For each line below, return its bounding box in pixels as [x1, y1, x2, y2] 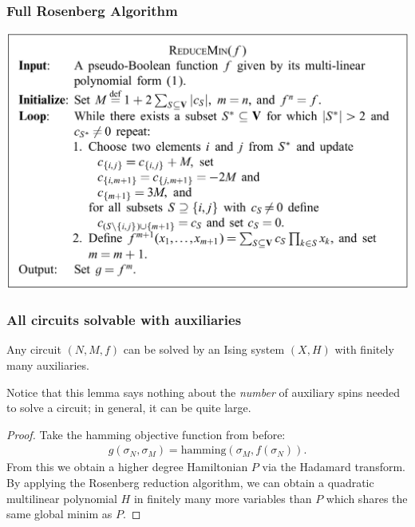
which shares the [326, 489, 408, 506]
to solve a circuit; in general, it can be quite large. [6, 399, 251, 416]
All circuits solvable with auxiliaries [6, 310, 242, 330]
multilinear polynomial [6, 489, 117, 506]
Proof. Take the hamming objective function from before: [6, 426, 286, 442]
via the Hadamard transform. [262, 458, 405, 475]
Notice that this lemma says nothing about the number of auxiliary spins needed [6, 383, 400, 400]
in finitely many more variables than [133, 489, 312, 506]
